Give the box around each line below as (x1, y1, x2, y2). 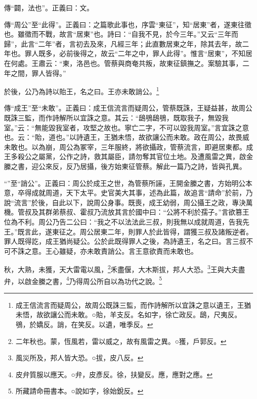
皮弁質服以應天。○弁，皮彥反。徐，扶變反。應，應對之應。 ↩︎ (15, 369, 213, 379)
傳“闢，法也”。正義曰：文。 (4, 2, 94, 12)
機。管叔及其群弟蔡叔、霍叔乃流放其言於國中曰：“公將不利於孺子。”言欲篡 (4, 207, 243, 217)
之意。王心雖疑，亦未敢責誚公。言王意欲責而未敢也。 (24, 245, 198, 256)
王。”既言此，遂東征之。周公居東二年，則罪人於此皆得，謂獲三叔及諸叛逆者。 (4, 226, 253, 236)
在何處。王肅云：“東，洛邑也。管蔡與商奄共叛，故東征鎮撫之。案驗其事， (4, 57, 243, 68)
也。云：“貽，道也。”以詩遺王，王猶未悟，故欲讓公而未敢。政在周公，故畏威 (4, 132, 250, 142)
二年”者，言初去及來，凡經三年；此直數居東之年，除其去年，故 (38, 38, 242, 49)
